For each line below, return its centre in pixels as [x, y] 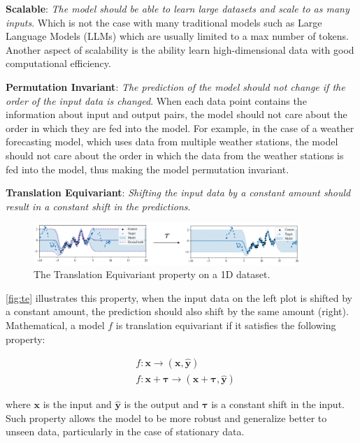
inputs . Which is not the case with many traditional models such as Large [164, 22]
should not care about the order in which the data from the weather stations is [175, 155]
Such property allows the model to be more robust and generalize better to [166, 417]
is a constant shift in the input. [278, 404]
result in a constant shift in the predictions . [98, 206]
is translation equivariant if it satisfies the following [226, 325]
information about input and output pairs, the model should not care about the [177, 114]
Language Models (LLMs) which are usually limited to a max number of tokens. [177, 36]
